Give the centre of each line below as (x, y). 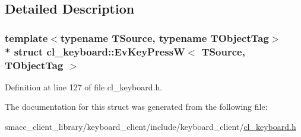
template (26, 37)
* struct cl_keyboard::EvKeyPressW (95, 51)
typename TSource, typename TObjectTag (164, 37)
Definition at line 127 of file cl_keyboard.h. (84, 87)
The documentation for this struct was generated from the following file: (136, 107)
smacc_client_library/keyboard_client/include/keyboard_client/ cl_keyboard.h (150, 127)
